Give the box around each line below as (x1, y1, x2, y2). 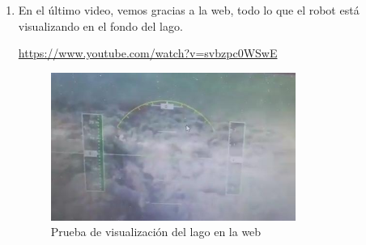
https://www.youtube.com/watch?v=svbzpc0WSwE (18, 44, 278, 61)
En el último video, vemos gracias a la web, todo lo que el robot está (18, 2, 360, 18)
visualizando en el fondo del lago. (18, 17, 183, 34)
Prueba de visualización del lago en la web (50, 223, 262, 240)
